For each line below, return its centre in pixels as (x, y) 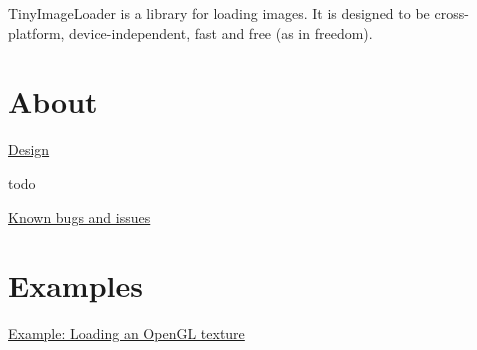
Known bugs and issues (79, 216)
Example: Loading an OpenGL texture (126, 333)
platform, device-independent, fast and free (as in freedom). (190, 32)
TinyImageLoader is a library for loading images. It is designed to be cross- (238, 13)
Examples (75, 285)
